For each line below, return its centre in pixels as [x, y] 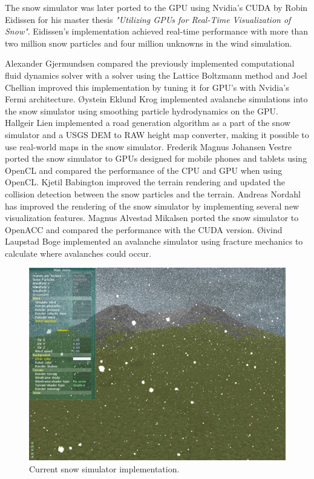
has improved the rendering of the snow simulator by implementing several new [152, 206]
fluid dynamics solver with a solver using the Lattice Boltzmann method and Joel [156, 75]
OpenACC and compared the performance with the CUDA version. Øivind [144, 229]
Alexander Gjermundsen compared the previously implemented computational [150, 63]
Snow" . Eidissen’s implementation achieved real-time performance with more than [157, 31]
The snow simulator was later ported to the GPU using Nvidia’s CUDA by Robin [156, 7]
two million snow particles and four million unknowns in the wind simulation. [149, 43]
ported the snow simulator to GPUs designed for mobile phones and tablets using [156, 158]
